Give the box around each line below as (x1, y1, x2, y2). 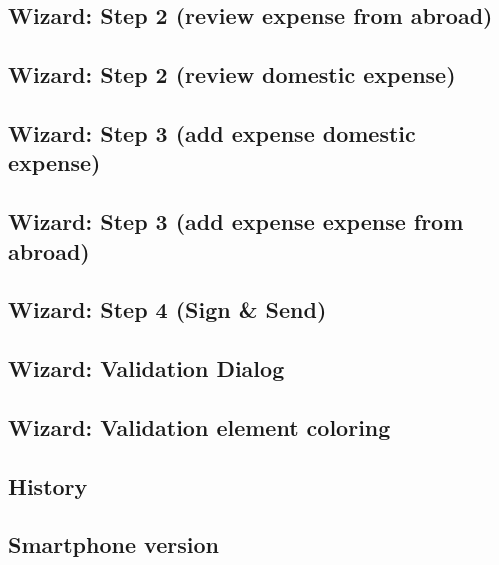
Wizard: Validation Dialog (8, 353, 285, 384)
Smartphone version (8, 529, 219, 560)
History (8, 470, 88, 501)
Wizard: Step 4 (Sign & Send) (8, 294, 327, 325)
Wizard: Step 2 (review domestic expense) (8, 59, 456, 90)
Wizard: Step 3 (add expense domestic (8, 117, 416, 148)
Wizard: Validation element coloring (8, 411, 391, 442)
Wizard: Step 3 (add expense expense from (8, 206, 464, 237)
